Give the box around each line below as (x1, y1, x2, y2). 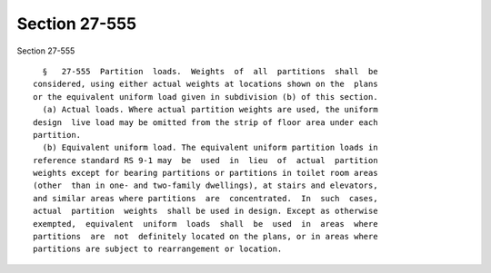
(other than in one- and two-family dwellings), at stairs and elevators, (33, 180, 378, 190)
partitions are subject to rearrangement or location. (33, 244, 283, 254)
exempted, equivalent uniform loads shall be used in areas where (33, 219, 378, 229)
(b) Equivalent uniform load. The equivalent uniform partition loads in (42, 142, 378, 153)
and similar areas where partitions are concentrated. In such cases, (33, 193, 378, 203)
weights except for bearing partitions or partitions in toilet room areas (33, 168, 378, 179)
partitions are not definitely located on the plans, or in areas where (33, 231, 378, 242)
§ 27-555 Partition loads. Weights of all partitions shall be (42, 66, 378, 76)
